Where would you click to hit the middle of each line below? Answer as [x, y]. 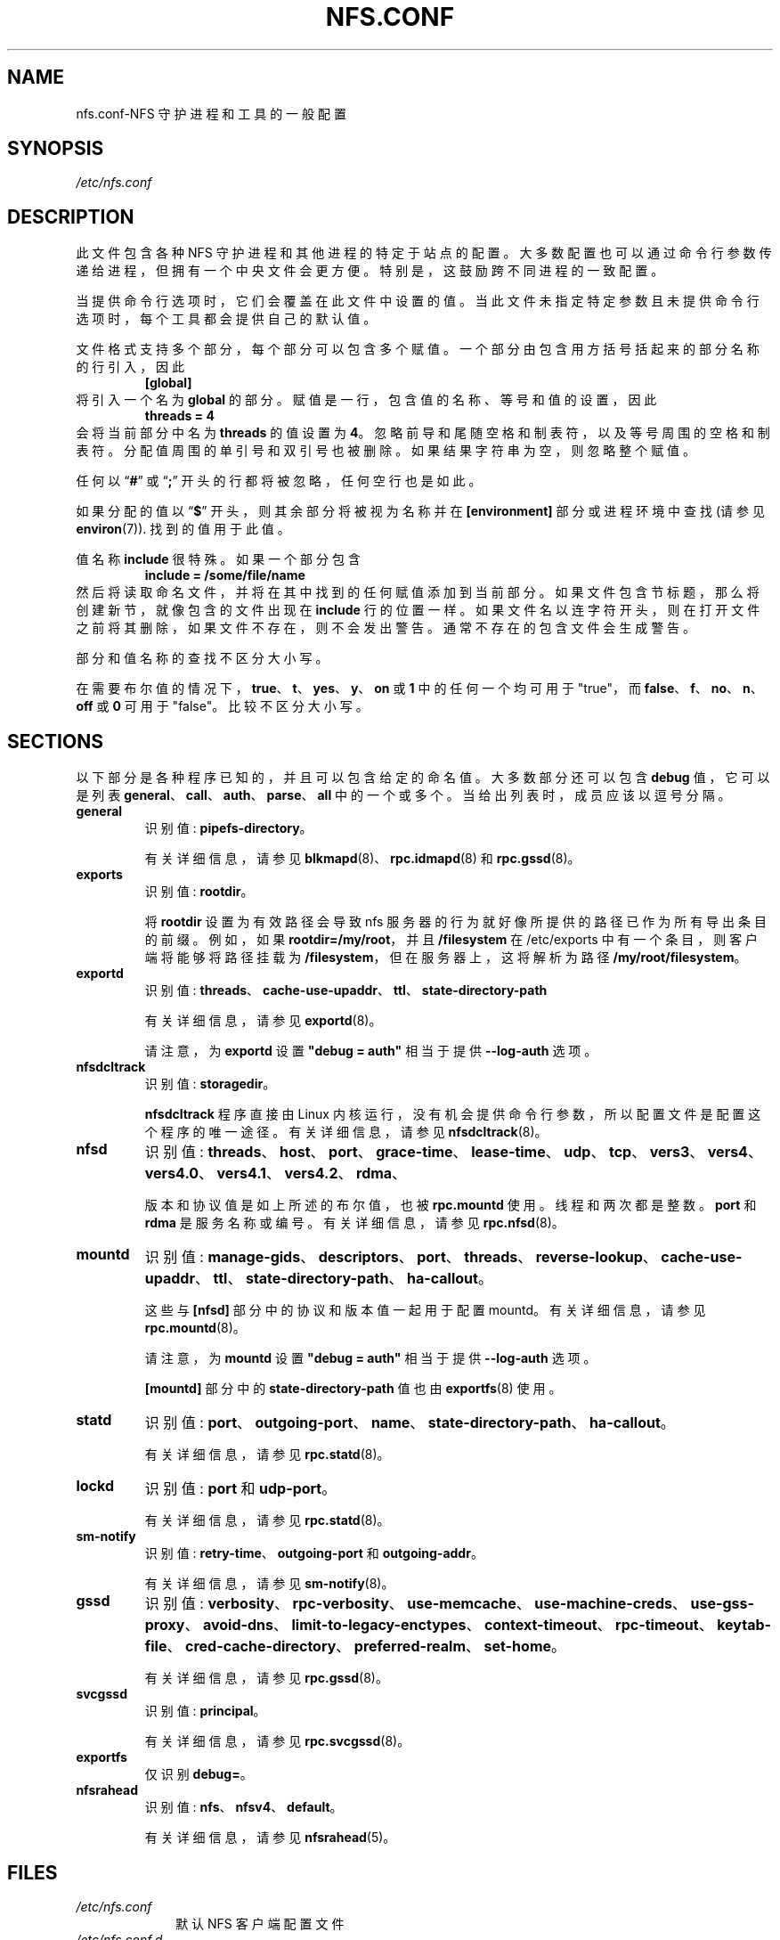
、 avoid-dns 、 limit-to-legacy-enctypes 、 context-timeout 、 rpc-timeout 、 [449, 1625]
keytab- [744, 1625]
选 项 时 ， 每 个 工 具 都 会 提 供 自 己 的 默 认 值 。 [226, 319]
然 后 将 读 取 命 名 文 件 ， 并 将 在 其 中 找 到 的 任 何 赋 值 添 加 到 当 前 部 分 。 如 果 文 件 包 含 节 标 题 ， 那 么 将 [418, 592]
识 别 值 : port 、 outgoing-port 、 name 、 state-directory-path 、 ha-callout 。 [410, 1423]
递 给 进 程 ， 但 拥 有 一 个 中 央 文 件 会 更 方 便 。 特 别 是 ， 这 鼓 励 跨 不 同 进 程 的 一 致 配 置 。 [370, 271]
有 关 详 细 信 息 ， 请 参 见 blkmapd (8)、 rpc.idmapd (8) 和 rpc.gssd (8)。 [362, 859]
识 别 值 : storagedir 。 [210, 1084]
